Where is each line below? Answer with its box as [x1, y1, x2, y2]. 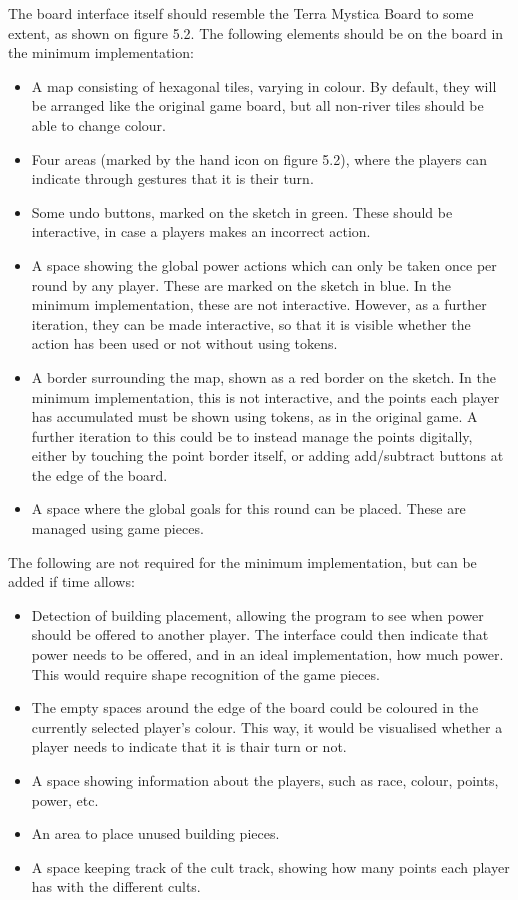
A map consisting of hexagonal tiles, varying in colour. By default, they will [31, 75, 497, 96]
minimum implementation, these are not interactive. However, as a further [31, 294, 487, 315]
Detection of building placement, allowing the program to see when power [31, 604, 484, 625]
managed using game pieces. [31, 518, 204, 539]
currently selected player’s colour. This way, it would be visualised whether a [31, 716, 503, 737]
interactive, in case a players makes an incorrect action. [31, 221, 371, 242]
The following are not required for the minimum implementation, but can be [8, 551, 477, 572]
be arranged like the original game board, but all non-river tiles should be [31, 95, 484, 116]
